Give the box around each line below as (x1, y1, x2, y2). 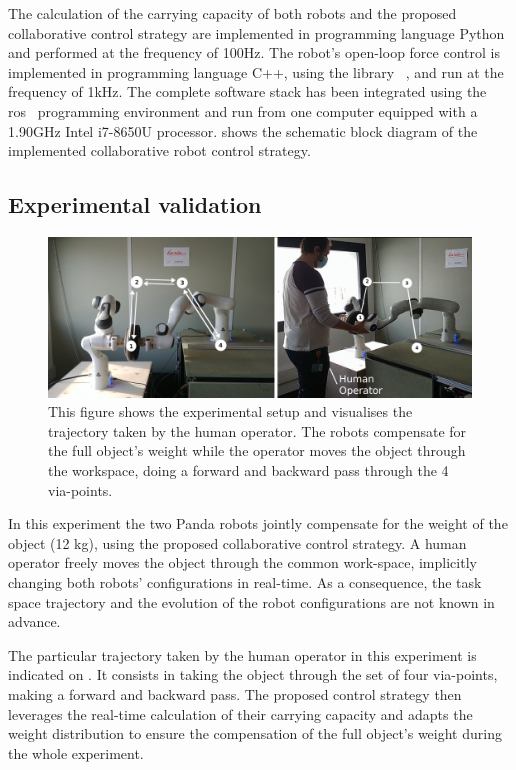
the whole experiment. (8, 742, 144, 763)
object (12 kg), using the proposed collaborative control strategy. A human (8, 532, 467, 553)
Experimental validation (8, 189, 262, 220)
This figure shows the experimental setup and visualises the (48, 401, 413, 422)
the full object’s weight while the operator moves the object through (48, 440, 466, 461)
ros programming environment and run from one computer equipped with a (8, 100, 478, 121)
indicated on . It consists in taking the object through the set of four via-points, (8, 664, 498, 685)
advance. (8, 611, 61, 632)
